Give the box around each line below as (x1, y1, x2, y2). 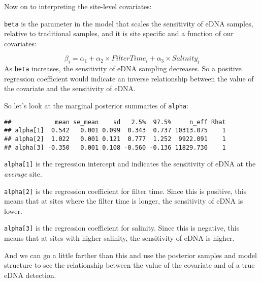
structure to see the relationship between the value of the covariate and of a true (4, 260, 255, 270)
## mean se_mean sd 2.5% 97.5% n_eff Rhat (4, 118, 226, 126)
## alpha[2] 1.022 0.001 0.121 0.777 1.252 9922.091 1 (4, 135, 226, 143)
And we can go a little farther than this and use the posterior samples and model (4, 249, 257, 260)
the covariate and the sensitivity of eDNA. (4, 83, 136, 94)
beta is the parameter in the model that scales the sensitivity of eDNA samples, (4, 18, 253, 29)
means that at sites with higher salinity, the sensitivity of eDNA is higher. (4, 233, 235, 243)
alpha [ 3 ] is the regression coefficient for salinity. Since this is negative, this (4, 222, 240, 233)
